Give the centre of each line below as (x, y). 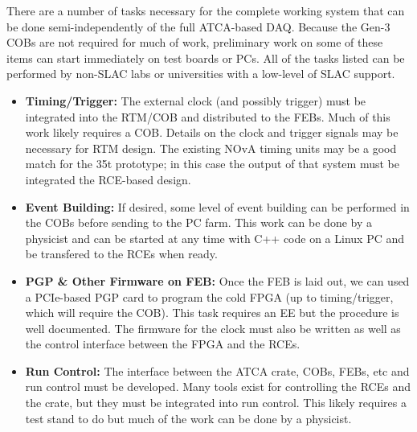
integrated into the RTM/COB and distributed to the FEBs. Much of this (208, 116)
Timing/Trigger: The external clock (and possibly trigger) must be (196, 100)
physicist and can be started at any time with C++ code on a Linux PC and (215, 238)
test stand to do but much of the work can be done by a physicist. (188, 418)
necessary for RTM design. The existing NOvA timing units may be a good (211, 148)
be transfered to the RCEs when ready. (121, 254)
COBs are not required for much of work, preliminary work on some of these (195, 42)
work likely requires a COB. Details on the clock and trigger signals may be (212, 132)
